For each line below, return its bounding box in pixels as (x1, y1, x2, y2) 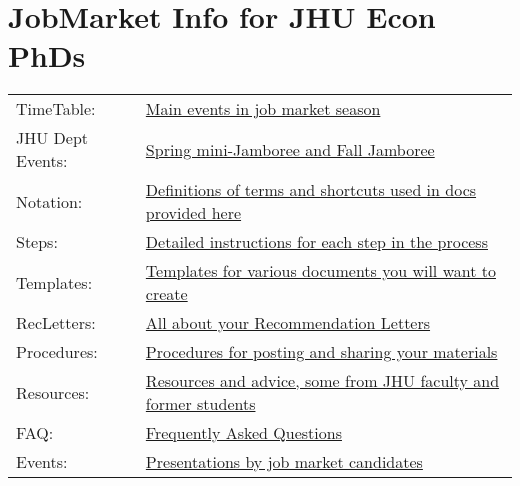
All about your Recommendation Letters (145, 311, 431, 335)
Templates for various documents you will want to (145, 259, 496, 283)
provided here (145, 201, 242, 225)
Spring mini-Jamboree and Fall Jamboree (145, 137, 435, 161)
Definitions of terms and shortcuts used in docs (145, 178, 477, 202)
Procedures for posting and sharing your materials (145, 340, 498, 364)
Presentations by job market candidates (145, 450, 423, 474)
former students (145, 392, 256, 416)
